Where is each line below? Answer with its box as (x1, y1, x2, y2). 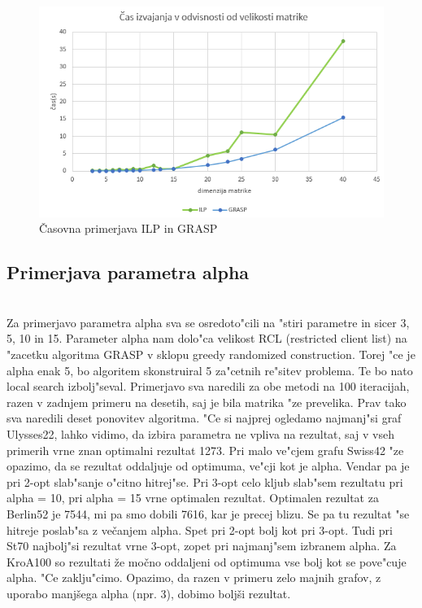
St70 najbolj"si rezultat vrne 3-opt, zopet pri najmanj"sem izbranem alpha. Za (7, 537, 397, 554)
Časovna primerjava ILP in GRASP (39, 220, 218, 237)
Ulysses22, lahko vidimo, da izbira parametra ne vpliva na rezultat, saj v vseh (7, 426, 394, 443)
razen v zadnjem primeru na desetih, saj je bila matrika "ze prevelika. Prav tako (7, 393, 407, 410)
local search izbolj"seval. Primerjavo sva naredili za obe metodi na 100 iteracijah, (7, 378, 410, 395)
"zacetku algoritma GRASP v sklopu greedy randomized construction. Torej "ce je (7, 346, 415, 363)
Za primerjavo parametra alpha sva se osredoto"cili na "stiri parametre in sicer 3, (7, 313, 410, 330)
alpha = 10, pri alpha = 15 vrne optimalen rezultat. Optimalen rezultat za (7, 489, 379, 506)
